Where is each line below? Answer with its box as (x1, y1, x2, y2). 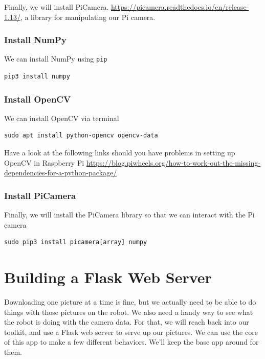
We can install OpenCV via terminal (4, 112, 119, 123)
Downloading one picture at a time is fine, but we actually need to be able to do (4, 296, 256, 307)
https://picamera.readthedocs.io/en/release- (111, 2, 249, 12)
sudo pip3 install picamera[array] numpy (4, 238, 147, 246)
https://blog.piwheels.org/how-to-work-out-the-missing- (86, 157, 261, 168)
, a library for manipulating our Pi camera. (20, 11, 156, 22)
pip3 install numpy (4, 73, 70, 81)
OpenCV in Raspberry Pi (4, 157, 84, 168)
